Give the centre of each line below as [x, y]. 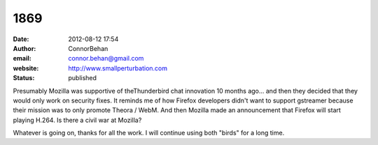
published [83, 78]
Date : [21, 39]
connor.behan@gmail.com [106, 59]
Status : [24, 78]
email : [22, 59]
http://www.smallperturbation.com [118, 68]
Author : [24, 48]
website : [26, 68]
